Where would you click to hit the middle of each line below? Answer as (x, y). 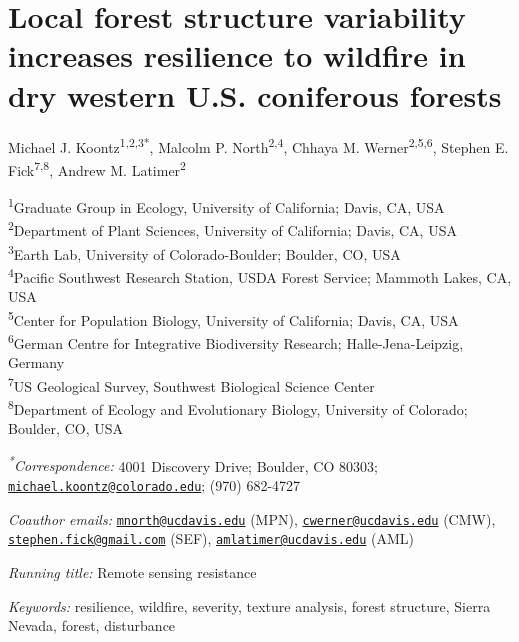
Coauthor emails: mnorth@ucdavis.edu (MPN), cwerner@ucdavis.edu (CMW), (252, 518)
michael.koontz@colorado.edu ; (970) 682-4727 (154, 485)
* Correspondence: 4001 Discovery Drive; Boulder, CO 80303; (193, 464)
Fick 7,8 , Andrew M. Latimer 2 (97, 168)
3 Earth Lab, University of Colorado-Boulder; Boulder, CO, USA (204, 252)
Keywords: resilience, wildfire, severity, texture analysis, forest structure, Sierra (249, 605)
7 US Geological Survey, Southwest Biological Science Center (191, 384)
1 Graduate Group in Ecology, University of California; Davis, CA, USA (226, 205)
